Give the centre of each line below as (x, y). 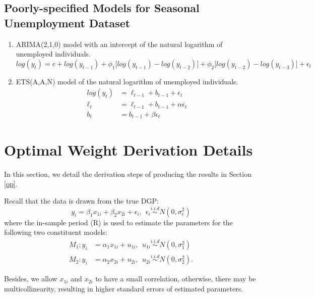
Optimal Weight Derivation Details (129, 149)
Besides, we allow (31, 279)
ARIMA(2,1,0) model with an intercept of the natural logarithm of (119, 44)
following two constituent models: (56, 232)
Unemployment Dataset (67, 22)
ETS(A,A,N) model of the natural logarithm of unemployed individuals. (127, 81)
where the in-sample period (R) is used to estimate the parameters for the (118, 222)
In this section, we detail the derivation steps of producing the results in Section (128, 174)
